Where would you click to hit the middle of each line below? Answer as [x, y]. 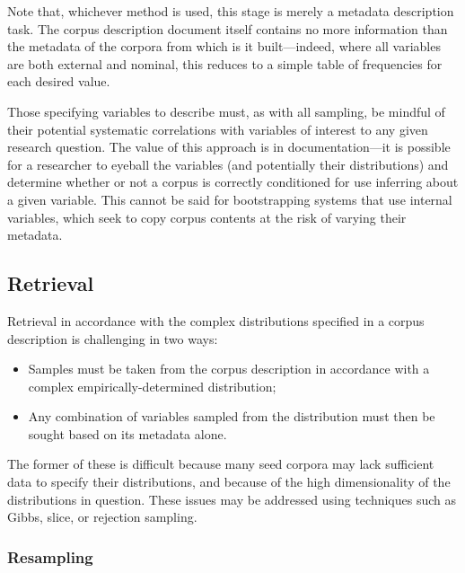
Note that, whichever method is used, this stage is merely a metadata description [231, 11]
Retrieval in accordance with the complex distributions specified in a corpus [216, 320]
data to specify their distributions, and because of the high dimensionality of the [229, 482]
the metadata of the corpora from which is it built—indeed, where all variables [224, 46]
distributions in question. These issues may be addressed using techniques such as [232, 499]
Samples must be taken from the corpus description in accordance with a [229, 369]
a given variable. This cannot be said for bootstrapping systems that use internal [230, 199]
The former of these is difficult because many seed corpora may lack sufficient [221, 464]
